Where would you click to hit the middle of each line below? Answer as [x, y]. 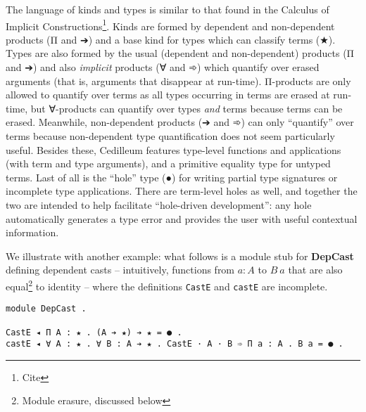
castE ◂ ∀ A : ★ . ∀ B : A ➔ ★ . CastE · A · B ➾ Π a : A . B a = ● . [175, 344]
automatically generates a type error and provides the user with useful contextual [182, 218]
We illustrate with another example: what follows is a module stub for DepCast [180, 256]
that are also [315, 270]
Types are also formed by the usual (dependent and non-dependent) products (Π [180, 53]
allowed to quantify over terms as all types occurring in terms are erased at [168, 95]
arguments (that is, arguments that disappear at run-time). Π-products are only [178, 81]
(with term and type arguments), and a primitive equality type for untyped [168, 163]
